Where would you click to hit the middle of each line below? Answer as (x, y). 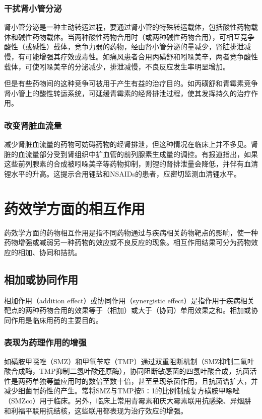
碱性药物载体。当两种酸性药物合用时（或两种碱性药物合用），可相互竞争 (136, 36)
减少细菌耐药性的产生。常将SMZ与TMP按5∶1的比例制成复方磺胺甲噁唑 (122, 391)
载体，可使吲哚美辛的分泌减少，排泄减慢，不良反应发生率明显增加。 (117, 66)
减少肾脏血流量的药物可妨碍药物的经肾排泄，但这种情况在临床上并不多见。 (127, 144)
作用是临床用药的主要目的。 (57, 320)
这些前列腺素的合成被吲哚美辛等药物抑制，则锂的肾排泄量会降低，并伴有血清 (131, 164)
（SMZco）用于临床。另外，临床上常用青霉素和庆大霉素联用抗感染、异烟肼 (128, 401)
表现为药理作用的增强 (45, 342)
